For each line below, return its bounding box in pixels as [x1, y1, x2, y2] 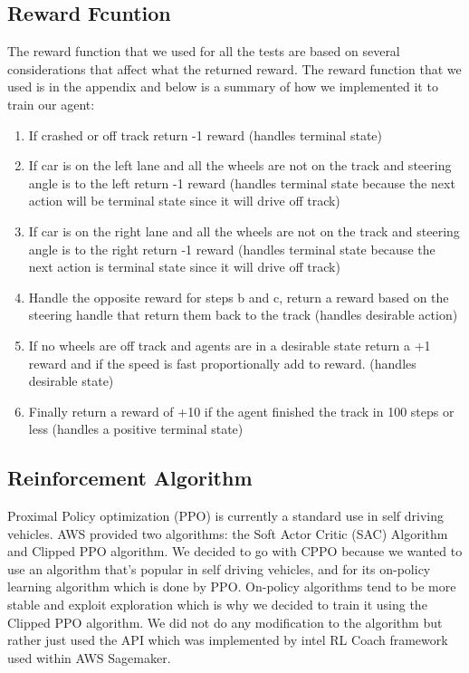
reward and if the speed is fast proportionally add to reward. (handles [28, 353, 416, 372]
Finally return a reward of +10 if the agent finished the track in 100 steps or [28, 401, 455, 420]
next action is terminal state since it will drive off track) [28, 257, 340, 276]
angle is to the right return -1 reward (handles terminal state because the [28, 239, 435, 258]
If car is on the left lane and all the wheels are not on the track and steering [28, 156, 452, 175]
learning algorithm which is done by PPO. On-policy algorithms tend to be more [7, 577, 456, 596]
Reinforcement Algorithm [7, 464, 253, 492]
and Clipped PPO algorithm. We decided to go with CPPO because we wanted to [7, 542, 463, 561]
